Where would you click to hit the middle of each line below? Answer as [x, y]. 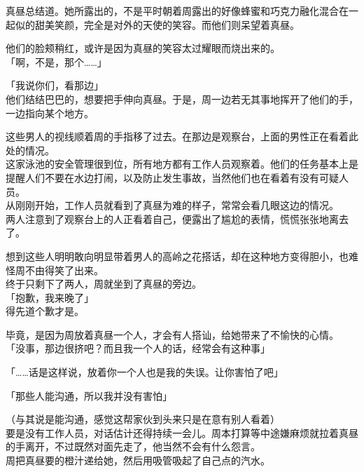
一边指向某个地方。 [50, 113]
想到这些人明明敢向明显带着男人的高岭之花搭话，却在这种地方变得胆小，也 [177, 256]
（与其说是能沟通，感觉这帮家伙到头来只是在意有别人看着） [143, 419]
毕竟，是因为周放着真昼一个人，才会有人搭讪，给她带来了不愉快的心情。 [172, 334]
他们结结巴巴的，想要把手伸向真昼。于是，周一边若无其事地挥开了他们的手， [182, 99]
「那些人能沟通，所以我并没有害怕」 [89, 395]
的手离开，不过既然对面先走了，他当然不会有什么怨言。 [133, 446]
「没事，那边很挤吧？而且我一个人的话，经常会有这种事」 [138, 348]
